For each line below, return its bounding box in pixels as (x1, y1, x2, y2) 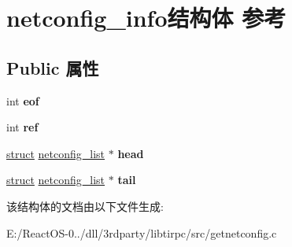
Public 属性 (6, 55, 99, 79)
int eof (6, 92, 39, 109)
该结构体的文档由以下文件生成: (6, 197, 164, 214)
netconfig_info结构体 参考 (6, 2, 286, 34)
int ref (6, 119, 39, 135)
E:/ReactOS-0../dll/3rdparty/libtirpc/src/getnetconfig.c (6, 224, 277, 241)
